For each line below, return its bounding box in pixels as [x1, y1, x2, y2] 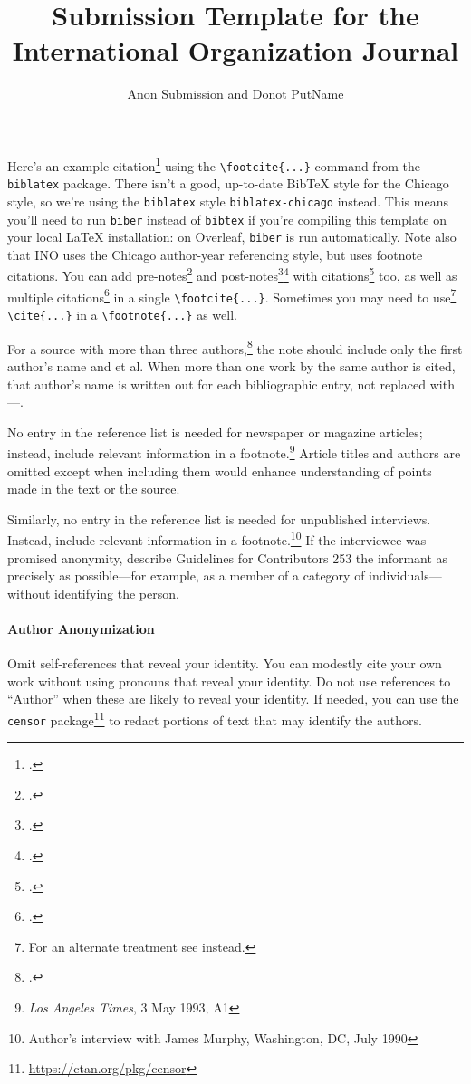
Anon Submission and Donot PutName [127, 84, 344, 103]
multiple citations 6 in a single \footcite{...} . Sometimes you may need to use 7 [7, 284, 457, 306]
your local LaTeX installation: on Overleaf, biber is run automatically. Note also [7, 227, 457, 246]
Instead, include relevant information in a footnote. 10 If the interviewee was [7, 528, 427, 549]
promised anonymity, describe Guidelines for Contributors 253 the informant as [7, 548, 448, 567]
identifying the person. [54, 583, 179, 602]
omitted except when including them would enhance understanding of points [7, 461, 432, 480]
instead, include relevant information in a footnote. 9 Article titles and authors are [7, 441, 461, 462]
